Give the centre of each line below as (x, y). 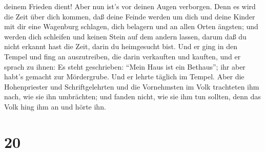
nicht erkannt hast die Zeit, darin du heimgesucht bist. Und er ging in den (121, 46)
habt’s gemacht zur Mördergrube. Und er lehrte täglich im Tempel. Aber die (124, 77)
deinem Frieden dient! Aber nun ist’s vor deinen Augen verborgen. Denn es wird (130, 6)
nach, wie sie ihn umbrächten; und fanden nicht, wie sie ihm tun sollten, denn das (132, 96)
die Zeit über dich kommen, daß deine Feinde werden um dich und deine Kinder (130, 16)
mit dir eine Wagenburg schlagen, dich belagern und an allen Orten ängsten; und (131, 26)
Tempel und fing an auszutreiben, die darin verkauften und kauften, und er (123, 56)
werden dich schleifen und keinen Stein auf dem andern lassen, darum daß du (125, 36)
